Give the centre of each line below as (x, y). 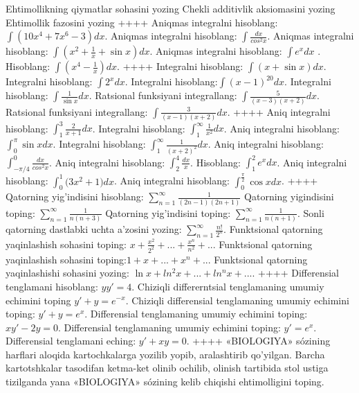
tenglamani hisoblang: (52, 286)
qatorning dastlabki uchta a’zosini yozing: (94, 229)
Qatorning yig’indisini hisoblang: (75, 196)
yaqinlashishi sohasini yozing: (67, 273)
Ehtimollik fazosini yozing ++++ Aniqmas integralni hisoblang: (142, 22)
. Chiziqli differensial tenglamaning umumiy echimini (237, 300)
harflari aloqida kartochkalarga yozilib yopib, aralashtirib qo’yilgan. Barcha (165, 354)
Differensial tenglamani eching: (71, 341)
